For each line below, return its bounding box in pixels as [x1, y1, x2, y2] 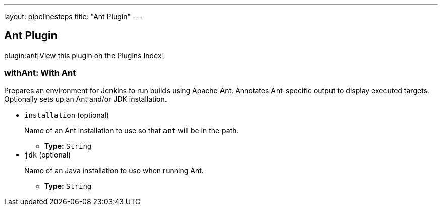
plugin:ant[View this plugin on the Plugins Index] [4, 50, 164, 60]
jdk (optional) [24, 150, 71, 159]
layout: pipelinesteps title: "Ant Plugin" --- [4, 12, 143, 21]
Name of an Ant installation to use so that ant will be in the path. [24, 126, 239, 135]
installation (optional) [24, 110, 109, 119]
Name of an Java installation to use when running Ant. [24, 166, 204, 175]
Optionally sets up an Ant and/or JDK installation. [4, 94, 167, 103]
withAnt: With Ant [4, 68, 76, 78]
